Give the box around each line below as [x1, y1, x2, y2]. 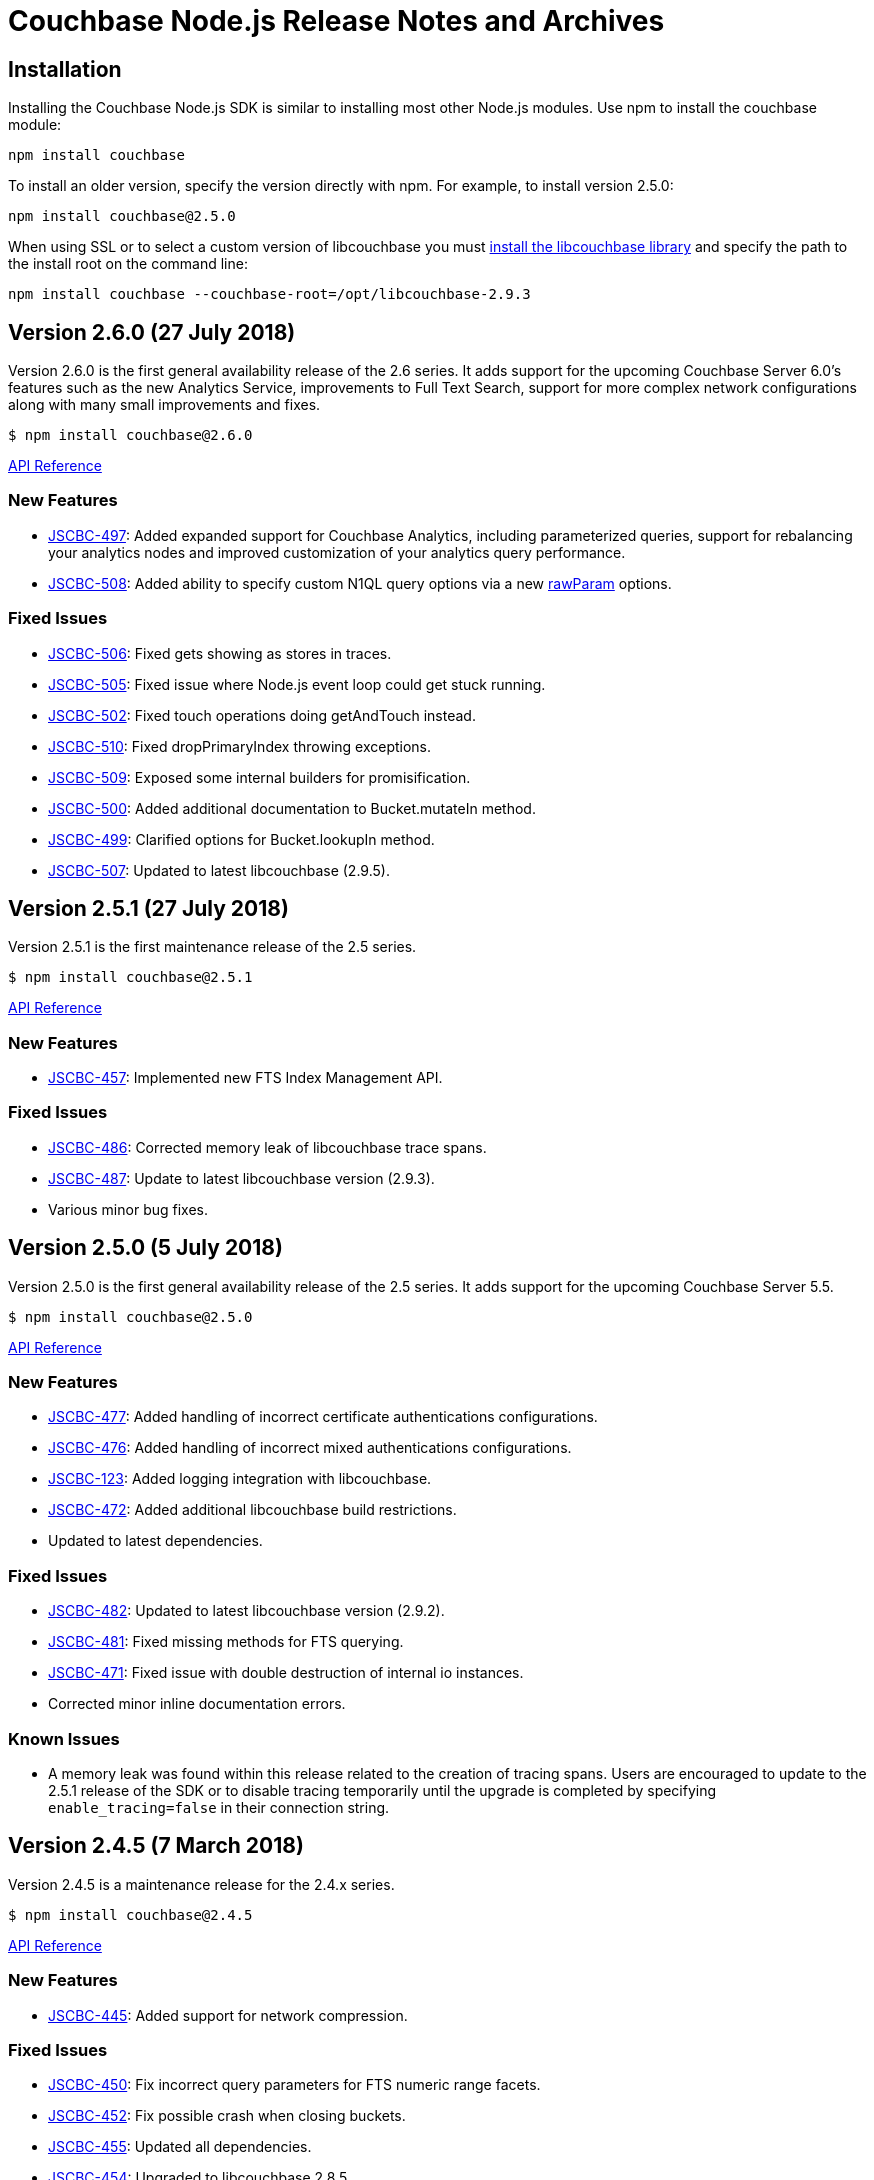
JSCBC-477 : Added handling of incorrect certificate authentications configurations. [48, 1408, 598, 1426]
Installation [8, 56, 122, 82]
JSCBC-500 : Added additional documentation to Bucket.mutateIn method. [48, 799, 536, 817]
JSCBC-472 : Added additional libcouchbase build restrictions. [48, 1501, 457, 1519]
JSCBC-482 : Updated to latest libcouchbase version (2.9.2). [48, 1602, 445, 1620]
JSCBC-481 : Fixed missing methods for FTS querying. [48, 1633, 404, 1651]
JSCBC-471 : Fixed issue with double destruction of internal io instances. [48, 1664, 524, 1682]
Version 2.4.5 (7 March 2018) [8, 1833, 304, 1859]
